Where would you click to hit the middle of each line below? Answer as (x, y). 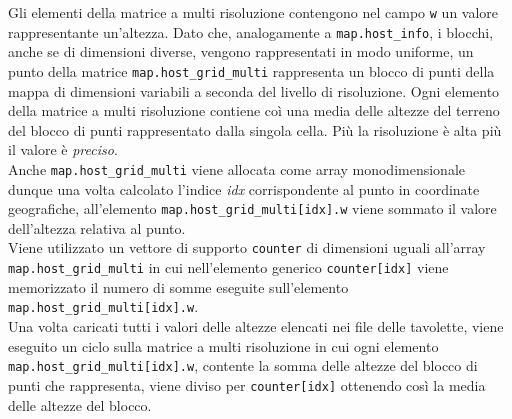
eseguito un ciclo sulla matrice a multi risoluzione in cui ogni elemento (223, 345)
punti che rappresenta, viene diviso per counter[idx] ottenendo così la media (247, 384)
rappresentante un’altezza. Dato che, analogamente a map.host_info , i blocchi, (251, 31)
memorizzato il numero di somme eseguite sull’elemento (178, 286)
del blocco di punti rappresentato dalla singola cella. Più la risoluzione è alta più (255, 129)
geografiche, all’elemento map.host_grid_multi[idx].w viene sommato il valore (252, 208)
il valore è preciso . (63, 149)
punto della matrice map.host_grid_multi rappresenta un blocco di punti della (251, 70)
